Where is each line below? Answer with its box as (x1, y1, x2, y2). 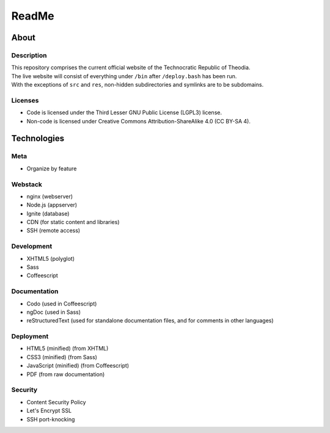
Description (11, 51, 47, 59)
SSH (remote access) (26, 227, 81, 235)
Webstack (11, 180, 43, 189)
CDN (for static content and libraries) (26, 219, 120, 226)
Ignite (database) (26, 209, 70, 217)
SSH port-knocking (26, 415, 75, 423)
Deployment (11, 332, 49, 341)
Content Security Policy (26, 398, 86, 406)
